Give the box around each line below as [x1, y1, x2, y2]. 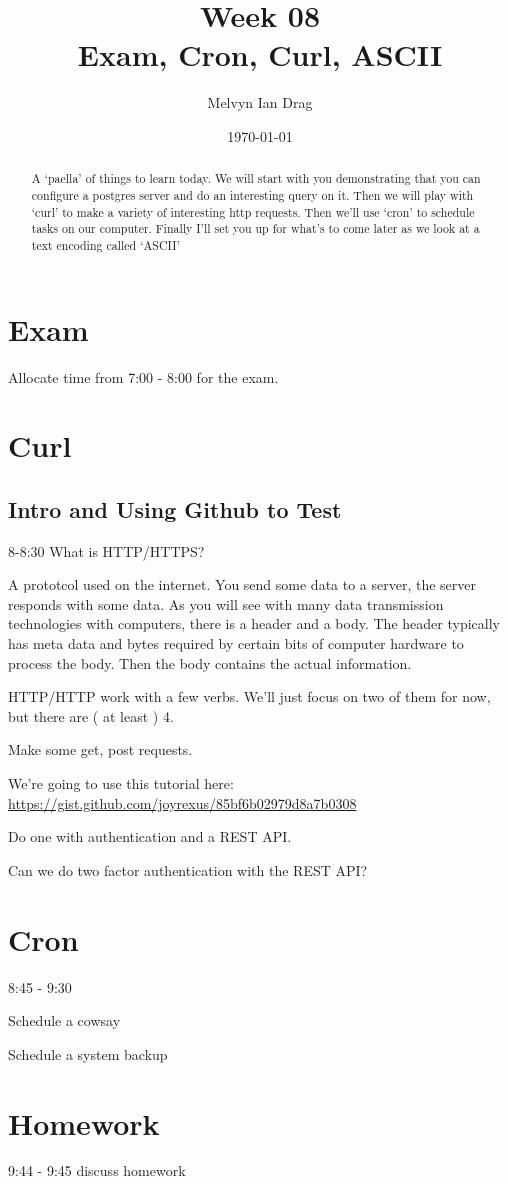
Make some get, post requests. [8, 739, 193, 760]
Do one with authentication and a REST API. [8, 826, 292, 847]
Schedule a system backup [8, 1043, 168, 1064]
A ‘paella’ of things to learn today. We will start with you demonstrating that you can [31, 170, 481, 187]
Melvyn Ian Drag [207, 92, 313, 113]
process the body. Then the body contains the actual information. [8, 652, 412, 673]
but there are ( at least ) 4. [8, 705, 174, 726]
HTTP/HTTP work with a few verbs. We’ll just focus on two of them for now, [8, 686, 491, 707]
